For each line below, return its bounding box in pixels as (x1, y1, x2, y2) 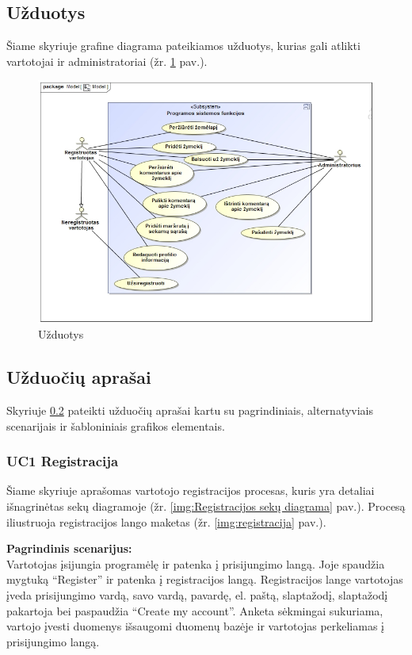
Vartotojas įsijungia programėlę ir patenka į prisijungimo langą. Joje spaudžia (6, 555, 385, 572)
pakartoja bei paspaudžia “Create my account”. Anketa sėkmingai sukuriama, (6, 602, 383, 619)
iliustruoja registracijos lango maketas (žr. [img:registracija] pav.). (6, 513, 326, 530)
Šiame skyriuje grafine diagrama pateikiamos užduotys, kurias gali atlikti (6, 37, 360, 54)
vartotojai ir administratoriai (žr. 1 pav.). (6, 52, 208, 69)
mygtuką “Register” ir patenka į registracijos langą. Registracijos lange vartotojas (6, 571, 403, 588)
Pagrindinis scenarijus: (6, 540, 132, 557)
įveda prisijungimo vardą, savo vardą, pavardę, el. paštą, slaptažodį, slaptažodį (6, 587, 388, 603)
